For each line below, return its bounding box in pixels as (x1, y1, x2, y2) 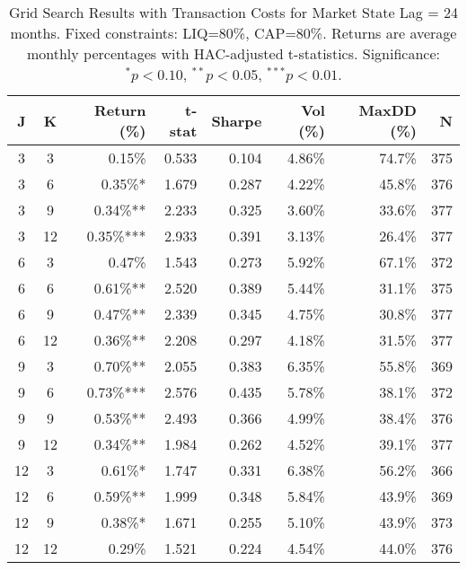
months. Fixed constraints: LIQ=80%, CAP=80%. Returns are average (10, 22, 457, 43)
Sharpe (211, 110, 262, 131)
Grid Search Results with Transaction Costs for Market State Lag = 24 (9, 2, 458, 22)
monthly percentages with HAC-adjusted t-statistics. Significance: (26, 43, 441, 64)
